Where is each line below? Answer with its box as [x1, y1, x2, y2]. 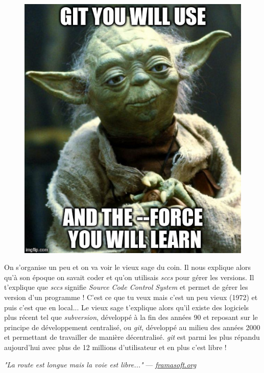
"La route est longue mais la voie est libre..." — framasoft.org [4, 359, 197, 369]
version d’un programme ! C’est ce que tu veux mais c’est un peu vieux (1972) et [4, 291, 258, 302]
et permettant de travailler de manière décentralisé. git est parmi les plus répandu [4, 332, 260, 342]
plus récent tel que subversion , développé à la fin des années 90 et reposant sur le [4, 312, 258, 322]
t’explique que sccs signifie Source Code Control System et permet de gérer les [4, 282, 248, 292]
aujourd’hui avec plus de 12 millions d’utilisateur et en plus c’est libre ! [4, 341, 227, 352]
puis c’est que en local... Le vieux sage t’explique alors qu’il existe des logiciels [4, 302, 249, 312]
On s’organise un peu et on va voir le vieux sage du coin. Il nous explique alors [4, 262, 251, 272]
